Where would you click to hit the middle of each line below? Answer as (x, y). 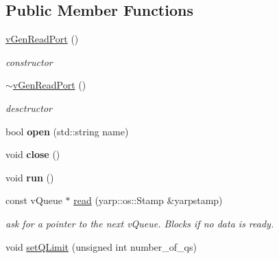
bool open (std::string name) (67, 131)
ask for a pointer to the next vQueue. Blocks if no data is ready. (140, 223)
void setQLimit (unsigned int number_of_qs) (101, 246)
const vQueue (34, 200)
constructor (29, 61)
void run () (30, 177)
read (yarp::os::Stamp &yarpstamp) (148, 200)
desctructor (29, 108)
